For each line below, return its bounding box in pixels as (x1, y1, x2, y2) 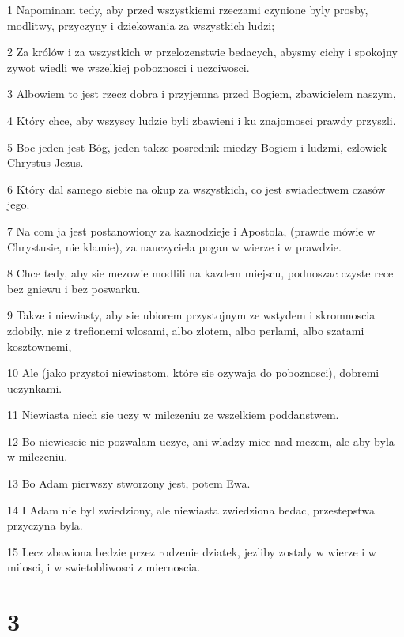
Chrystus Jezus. (7, 154, 84, 171)
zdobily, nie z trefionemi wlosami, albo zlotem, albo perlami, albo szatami (7, 322, 364, 338)
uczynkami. (7, 379, 62, 396)
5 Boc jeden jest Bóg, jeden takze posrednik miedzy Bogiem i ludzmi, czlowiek (7, 138, 387, 155)
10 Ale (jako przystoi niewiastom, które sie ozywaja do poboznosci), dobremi (7, 364, 379, 381)
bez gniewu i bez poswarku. (7, 280, 141, 296)
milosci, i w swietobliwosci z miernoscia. (7, 559, 201, 575)
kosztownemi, (7, 337, 72, 354)
